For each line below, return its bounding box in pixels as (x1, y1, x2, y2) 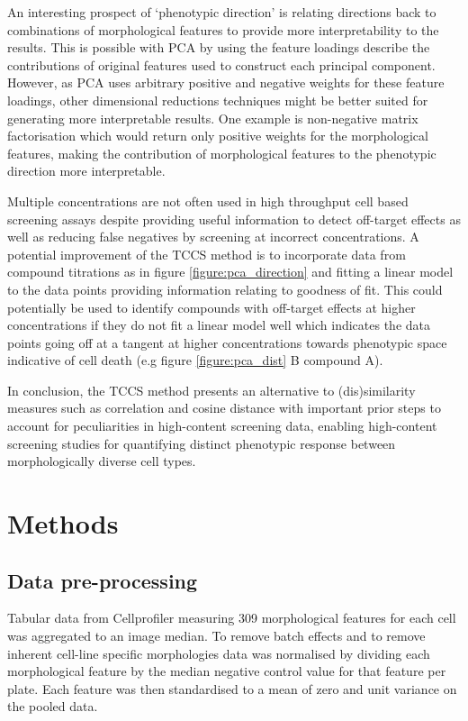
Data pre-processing (7, 566, 198, 594)
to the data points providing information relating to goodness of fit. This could (7, 279, 443, 298)
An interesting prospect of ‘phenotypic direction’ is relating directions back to (7, 3, 436, 21)
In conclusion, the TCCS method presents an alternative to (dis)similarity (7, 380, 416, 399)
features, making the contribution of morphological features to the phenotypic (7, 143, 436, 162)
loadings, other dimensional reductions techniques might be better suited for (7, 90, 428, 109)
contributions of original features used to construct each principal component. (7, 55, 436, 74)
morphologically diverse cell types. (7, 452, 196, 470)
